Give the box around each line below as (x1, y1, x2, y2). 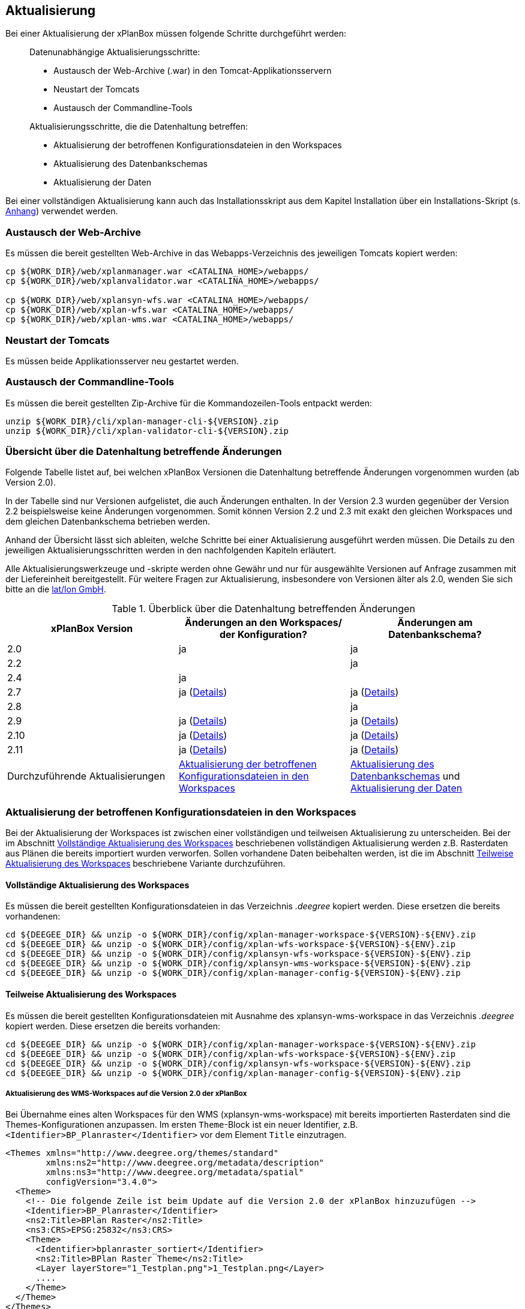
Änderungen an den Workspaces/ (184, 616, 342, 629)
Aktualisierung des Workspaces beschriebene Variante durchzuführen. (5, 858, 286, 869)
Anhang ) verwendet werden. (5, 206, 118, 217)
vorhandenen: (5, 911, 61, 922)
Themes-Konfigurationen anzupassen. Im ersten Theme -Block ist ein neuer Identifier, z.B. (5, 1119, 358, 1130)
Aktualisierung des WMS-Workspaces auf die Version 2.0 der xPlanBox (5, 1089, 247, 1098)
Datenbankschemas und (350, 770, 460, 783)
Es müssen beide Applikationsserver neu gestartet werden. (5, 355, 239, 366)
